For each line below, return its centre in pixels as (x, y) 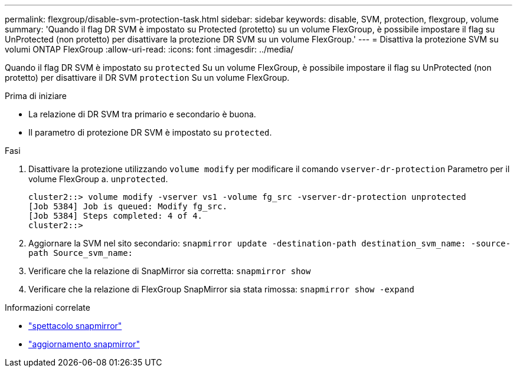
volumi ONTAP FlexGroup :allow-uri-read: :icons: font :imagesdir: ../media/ (149, 49)
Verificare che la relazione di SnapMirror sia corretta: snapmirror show (170, 271)
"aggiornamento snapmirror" (84, 344)
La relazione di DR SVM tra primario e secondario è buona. (142, 114)
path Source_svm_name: (81, 253)
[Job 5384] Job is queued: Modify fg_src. (128, 206)
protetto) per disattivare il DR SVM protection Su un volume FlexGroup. (147, 78)
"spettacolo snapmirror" (75, 326)
